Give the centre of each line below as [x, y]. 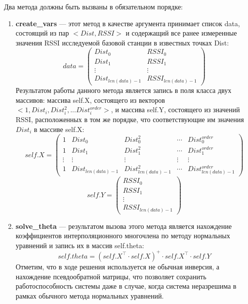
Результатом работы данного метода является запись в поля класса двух [124, 90]
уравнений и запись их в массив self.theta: [80, 245]
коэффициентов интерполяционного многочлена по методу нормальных [123, 236]
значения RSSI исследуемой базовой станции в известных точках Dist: [122, 42]
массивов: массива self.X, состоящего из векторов [90, 100]
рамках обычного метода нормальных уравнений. [90, 295]
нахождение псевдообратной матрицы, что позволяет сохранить [111, 276]
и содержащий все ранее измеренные [181, 33]
